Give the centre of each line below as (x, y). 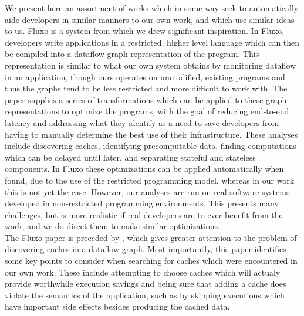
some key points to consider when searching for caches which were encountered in (151, 261)
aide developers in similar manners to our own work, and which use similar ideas (150, 19)
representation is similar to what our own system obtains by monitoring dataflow (151, 65)
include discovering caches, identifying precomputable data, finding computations (151, 146)
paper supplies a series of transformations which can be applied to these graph (146, 99)
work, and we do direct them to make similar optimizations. (112, 226)
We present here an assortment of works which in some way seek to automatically (152, 8)
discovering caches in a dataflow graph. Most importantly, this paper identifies (146, 249)
